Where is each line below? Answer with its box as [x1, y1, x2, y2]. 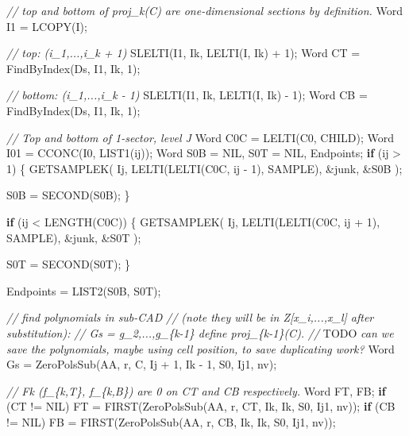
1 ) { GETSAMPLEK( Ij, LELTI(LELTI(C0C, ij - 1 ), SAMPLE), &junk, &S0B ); [6, 160, 403, 176]
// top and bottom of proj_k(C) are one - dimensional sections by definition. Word [6, 2, 403, 18]
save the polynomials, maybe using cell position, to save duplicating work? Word [6, 340, 395, 357]
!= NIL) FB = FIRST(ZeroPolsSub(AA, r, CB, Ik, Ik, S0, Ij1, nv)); [6, 413, 336, 430]
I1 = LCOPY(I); [6, 17, 87, 34]
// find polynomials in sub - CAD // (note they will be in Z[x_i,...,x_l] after [6, 309, 374, 326]
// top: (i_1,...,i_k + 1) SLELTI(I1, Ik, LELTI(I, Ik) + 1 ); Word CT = [6, 44, 361, 61]
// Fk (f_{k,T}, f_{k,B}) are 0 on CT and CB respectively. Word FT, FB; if [6, 382, 386, 399]
